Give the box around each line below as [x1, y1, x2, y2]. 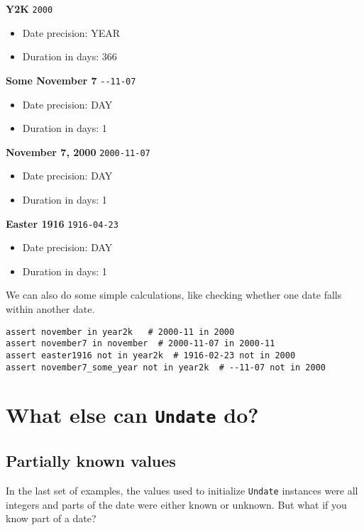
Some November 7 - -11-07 [6, 72, 136, 87]
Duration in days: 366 [22, 49, 117, 64]
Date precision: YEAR [22, 25, 120, 40]
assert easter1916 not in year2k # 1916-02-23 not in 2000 [6, 350, 296, 360]
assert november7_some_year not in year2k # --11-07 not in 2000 [6, 362, 326, 372]
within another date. [6, 301, 95, 316]
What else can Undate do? [6, 400, 259, 429]
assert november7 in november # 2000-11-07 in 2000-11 [6, 338, 275, 349]
